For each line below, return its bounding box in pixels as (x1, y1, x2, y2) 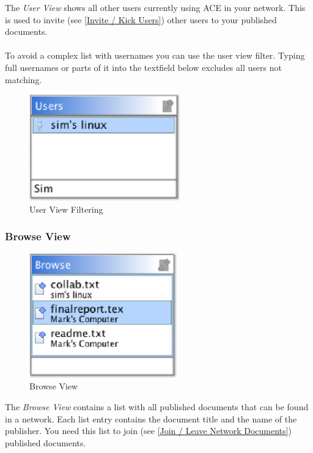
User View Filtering (29, 202, 103, 215)
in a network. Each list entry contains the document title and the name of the (5, 412, 297, 425)
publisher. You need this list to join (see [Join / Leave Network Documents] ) (5, 424, 292, 437)
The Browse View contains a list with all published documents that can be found (5, 400, 309, 413)
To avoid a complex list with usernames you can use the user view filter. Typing (5, 49, 305, 62)
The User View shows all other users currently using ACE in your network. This (5, 1, 306, 13)
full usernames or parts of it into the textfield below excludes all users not (5, 61, 282, 73)
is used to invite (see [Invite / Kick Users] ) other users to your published (5, 13, 277, 26)
